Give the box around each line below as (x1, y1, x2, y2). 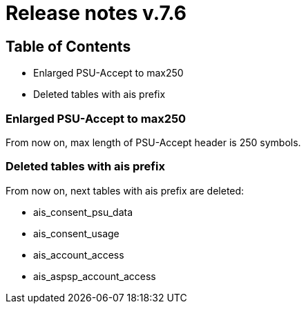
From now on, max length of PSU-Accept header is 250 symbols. (6, 136, 301, 148)
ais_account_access (33, 248, 124, 261)
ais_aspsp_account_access (33, 270, 156, 282)
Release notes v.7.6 (6, 1, 187, 25)
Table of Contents (6, 37, 131, 55)
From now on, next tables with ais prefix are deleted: (6, 184, 245, 197)
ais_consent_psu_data (33, 206, 133, 218)
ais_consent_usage (33, 227, 119, 239)
